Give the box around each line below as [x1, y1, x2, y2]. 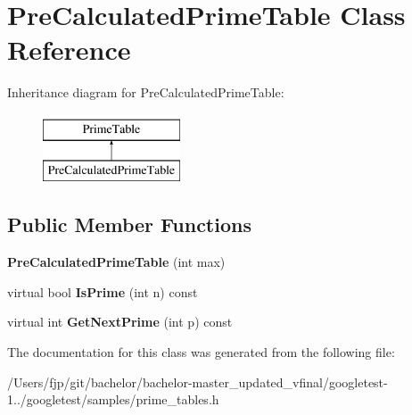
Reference [7, 31, 131, 68]
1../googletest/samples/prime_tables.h [7, 390, 219, 409]
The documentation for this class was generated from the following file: [7, 343, 395, 361]
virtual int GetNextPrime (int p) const [7, 312, 233, 331]
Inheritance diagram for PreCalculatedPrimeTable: [7, 83, 284, 102]
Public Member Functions [7, 211, 251, 238]
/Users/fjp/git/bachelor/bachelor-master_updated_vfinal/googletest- [7, 372, 388, 391]
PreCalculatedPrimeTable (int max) [7, 253, 226, 271]
